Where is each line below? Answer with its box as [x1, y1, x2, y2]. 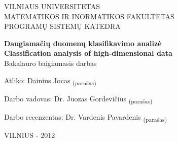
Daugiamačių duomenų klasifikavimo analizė [4, 38, 162, 48]
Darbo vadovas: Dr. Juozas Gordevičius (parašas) [4, 93, 153, 105]
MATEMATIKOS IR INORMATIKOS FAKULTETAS [4, 11, 174, 21]
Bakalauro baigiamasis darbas [4, 57, 97, 68]
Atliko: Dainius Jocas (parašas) [4, 75, 96, 87]
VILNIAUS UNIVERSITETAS [4, 1, 100, 11]
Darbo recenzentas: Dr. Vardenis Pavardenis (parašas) [4, 111, 167, 123]
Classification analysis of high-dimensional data [4, 48, 172, 58]
